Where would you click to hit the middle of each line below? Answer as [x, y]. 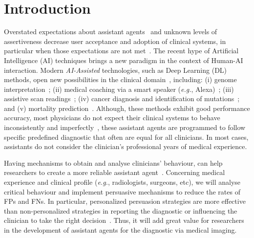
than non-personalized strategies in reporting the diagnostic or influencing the [121, 210]
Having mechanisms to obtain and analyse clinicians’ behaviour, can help [113, 162]
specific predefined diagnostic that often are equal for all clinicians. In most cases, [126, 137]
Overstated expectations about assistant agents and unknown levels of [111, 32]
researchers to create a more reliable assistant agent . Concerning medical [115, 172]
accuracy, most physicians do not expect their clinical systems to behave [112, 118]
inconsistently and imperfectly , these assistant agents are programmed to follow [125, 127]
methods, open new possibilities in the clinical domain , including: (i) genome [120, 79]
